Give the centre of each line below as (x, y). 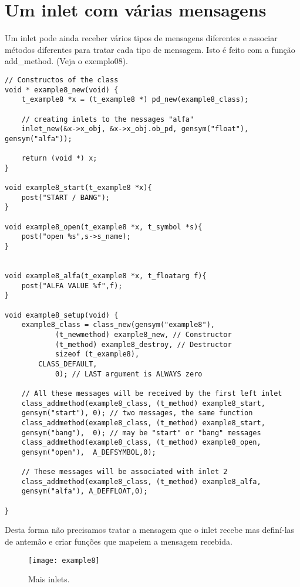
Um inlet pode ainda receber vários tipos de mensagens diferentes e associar (141, 38)
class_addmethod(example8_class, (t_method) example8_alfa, (141, 481)
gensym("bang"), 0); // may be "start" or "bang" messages (141, 433)
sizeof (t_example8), (97, 354)
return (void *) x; (59, 159)
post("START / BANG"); (65, 197)
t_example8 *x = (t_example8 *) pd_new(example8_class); (135, 100)
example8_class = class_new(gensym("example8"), (118, 325)
